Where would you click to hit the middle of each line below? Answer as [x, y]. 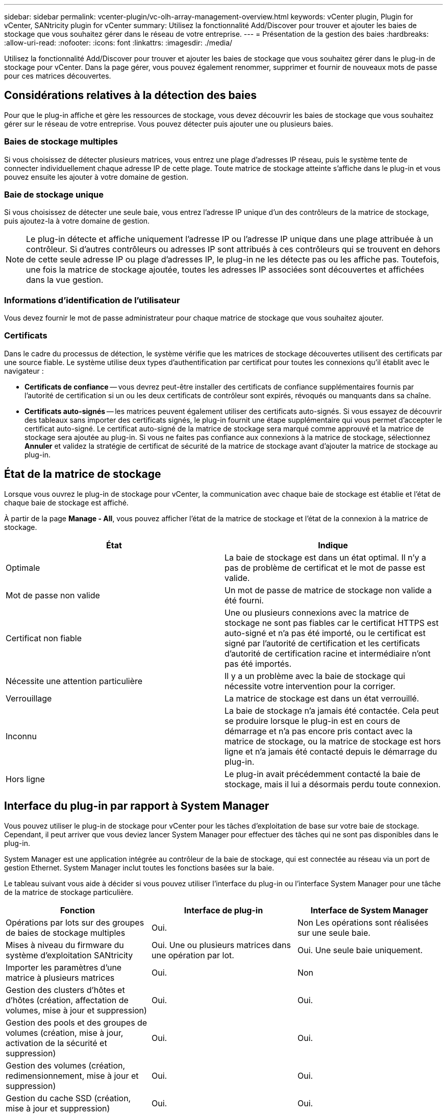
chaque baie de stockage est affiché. [66, 502]
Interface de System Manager [369, 910]
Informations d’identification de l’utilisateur [92, 300]
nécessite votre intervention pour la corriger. [310, 686]
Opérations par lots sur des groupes [75, 922]
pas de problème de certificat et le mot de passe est [325, 567]
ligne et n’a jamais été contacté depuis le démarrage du [331, 751]
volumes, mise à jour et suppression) [76, 1010]
